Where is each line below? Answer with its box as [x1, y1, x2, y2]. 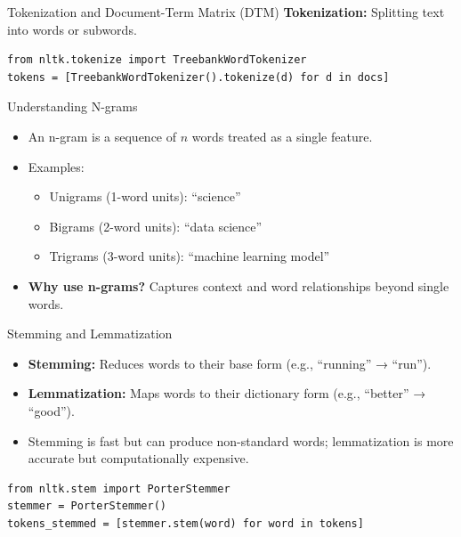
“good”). [28, 401, 75, 419]
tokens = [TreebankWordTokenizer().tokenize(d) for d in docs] [7, 70, 390, 84]
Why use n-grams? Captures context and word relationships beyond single [28, 276, 449, 295]
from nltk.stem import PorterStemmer [7, 482, 230, 495]
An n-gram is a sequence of [28, 126, 177, 145]
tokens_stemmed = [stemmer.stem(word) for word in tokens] [7, 517, 364, 530]
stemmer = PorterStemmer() [7, 500, 166, 513]
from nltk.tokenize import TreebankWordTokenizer [7, 53, 307, 67]
